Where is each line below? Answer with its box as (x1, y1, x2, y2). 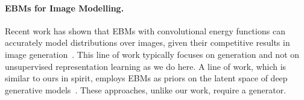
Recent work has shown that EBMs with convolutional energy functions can (5, 24, 285, 37)
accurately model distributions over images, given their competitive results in (5, 36, 290, 49)
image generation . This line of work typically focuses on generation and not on (5, 48, 300, 60)
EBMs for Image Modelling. (5, 1, 124, 14)
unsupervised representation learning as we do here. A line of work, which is (5, 60, 287, 72)
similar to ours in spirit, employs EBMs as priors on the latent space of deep (5, 72, 288, 84)
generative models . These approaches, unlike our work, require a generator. (5, 83, 287, 96)
